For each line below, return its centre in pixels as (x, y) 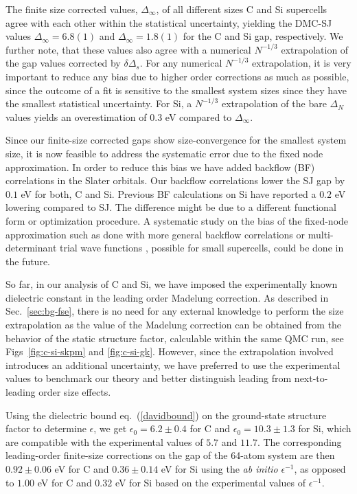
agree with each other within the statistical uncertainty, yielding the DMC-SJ (169, 22)
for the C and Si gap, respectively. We (263, 36)
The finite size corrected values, (72, 9)
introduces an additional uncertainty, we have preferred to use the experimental (173, 364)
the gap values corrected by (63, 63)
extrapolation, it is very (302, 63)
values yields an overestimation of (76, 116)
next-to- (311, 378)
